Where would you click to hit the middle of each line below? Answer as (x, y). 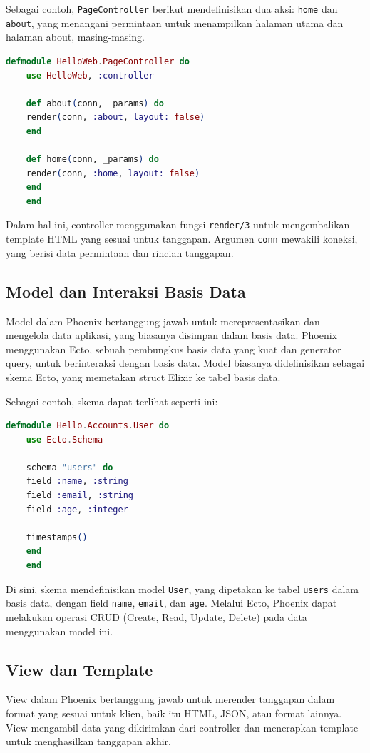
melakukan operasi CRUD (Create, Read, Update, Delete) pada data (156, 616)
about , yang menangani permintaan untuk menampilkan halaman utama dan (175, 22)
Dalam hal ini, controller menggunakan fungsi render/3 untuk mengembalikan (178, 224)
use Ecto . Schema (65, 439)
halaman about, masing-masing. (76, 37)
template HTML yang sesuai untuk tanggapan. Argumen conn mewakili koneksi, (182, 239)
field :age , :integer (77, 509)
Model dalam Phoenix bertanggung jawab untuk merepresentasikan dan (163, 321)
